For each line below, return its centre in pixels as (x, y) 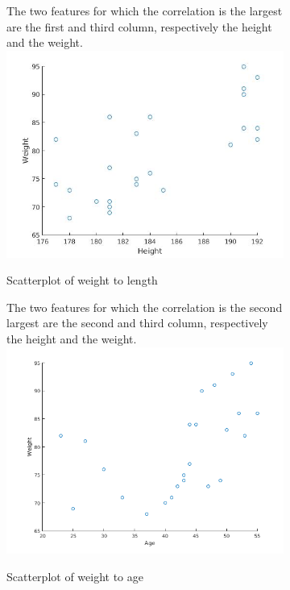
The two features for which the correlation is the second (145, 307)
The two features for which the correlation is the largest (145, 10)
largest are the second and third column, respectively (137, 323)
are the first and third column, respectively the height (139, 26)
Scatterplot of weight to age (75, 576)
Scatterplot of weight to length (82, 280)
